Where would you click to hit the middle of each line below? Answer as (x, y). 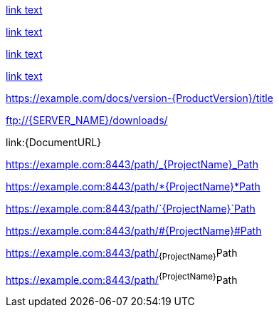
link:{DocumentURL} (54, 142)
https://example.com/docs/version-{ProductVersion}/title (139, 98)
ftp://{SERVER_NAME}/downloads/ (87, 120)
